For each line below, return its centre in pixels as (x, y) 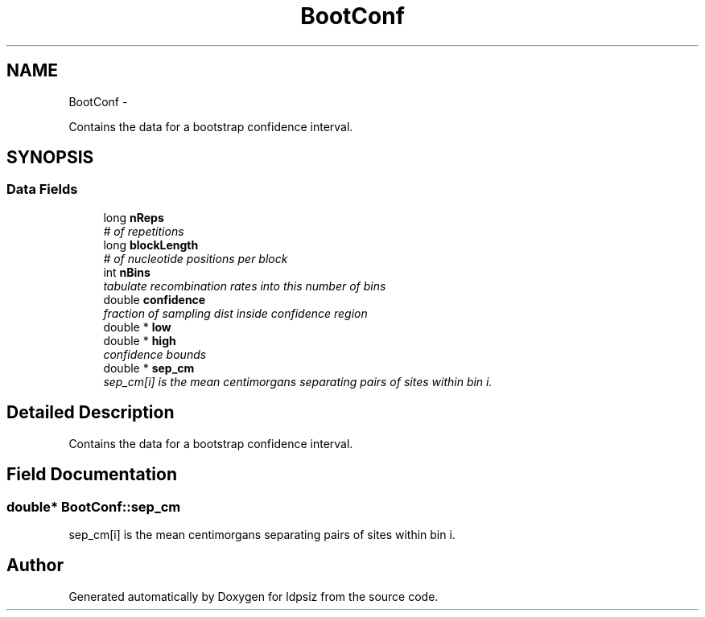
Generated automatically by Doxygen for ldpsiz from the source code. (254, 596)
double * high (140, 340)
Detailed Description (91, 413)
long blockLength (151, 245)
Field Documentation (92, 475)
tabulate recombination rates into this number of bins (245, 286)
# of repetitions (144, 231)
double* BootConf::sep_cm (94, 506)
